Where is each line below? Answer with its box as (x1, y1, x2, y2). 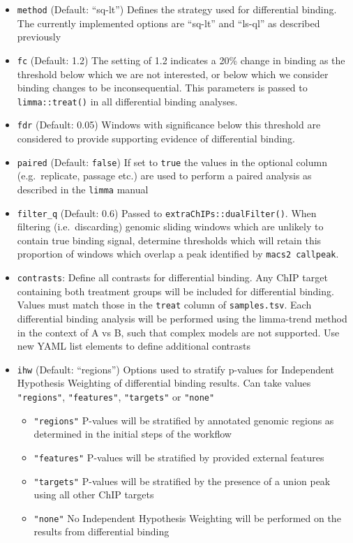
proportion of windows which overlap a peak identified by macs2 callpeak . (17, 246, 339, 261)
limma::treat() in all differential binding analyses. (17, 94, 238, 108)
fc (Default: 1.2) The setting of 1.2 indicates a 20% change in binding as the (17, 52, 345, 67)
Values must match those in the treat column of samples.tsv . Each (17, 297, 312, 312)
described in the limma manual (17, 181, 149, 196)
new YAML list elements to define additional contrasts (17, 339, 250, 353)
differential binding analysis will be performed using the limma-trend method (17, 311, 347, 325)
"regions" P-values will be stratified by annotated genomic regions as (33, 412, 334, 427)
